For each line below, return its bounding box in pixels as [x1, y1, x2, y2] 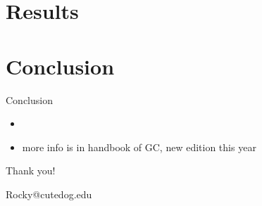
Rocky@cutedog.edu [6, 186, 92, 201]
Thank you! [6, 163, 56, 178]
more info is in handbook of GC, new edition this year [22, 139, 256, 154]
